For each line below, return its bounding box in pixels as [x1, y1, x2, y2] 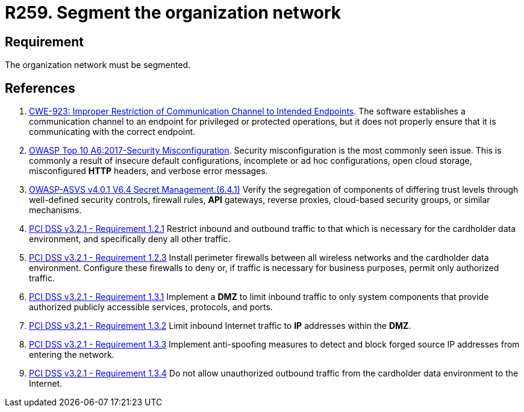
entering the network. [29, 349, 114, 360]
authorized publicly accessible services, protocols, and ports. [29, 302, 273, 313]
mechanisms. [29, 205, 82, 216]
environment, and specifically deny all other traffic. [29, 234, 231, 245]
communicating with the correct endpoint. [29, 126, 196, 137]
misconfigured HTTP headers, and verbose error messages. [29, 166, 268, 176]
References [5, 80, 75, 96]
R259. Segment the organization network [5, 2, 342, 23]
